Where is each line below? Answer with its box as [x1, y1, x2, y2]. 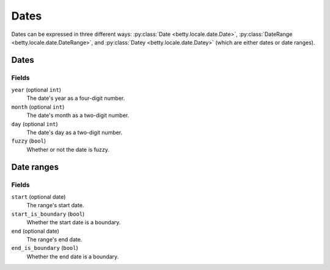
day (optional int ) [11, 120, 58, 127]
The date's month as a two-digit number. [26, 112, 130, 119]
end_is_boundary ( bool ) [11, 244, 79, 252]
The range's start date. [26, 202, 84, 209]
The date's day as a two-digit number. [26, 129, 123, 137]
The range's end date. [26, 235, 82, 243]
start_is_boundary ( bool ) [11, 210, 85, 218]
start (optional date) [11, 193, 66, 201]
